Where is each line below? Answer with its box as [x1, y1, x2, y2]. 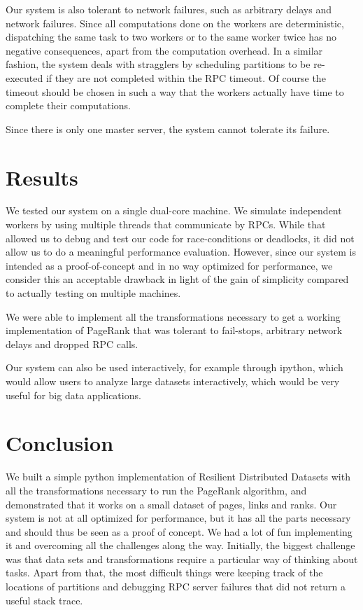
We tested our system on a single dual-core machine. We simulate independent [6, 203, 342, 218]
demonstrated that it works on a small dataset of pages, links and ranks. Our [6, 497, 337, 511]
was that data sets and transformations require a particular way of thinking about [6, 551, 358, 566]
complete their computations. [6, 98, 131, 113]
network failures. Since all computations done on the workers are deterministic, [6, 15, 344, 30]
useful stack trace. [6, 592, 83, 607]
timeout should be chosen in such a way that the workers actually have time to [6, 84, 344, 99]
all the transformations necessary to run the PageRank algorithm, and [6, 483, 307, 497]
